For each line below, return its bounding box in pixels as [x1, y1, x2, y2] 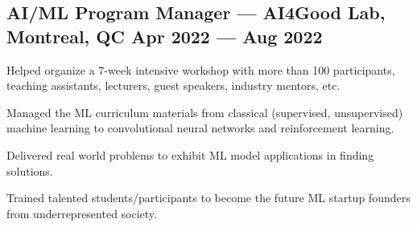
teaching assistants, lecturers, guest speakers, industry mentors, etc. [6, 77, 341, 94]
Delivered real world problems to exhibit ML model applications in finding [6, 146, 374, 163]
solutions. [6, 162, 53, 179]
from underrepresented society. [6, 205, 157, 221]
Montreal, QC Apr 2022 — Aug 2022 [6, 23, 323, 48]
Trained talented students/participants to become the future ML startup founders [6, 189, 411, 206]
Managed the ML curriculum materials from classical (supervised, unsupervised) [6, 103, 403, 120]
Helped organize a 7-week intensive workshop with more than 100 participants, [6, 61, 395, 78]
